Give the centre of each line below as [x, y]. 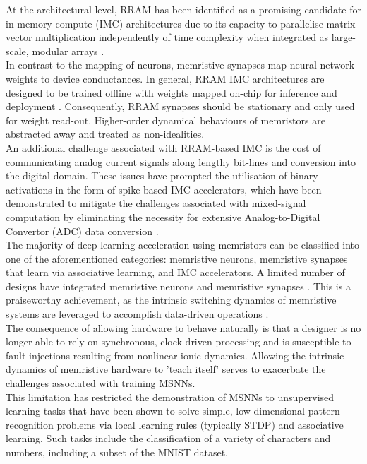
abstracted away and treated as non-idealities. [105, 134]
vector [19, 37]
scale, [17, 50]
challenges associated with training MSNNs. [101, 383]
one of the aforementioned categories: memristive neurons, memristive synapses [177, 258]
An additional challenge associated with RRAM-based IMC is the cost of [163, 147]
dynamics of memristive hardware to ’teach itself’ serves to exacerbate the [166, 369]
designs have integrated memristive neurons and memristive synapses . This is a [178, 286]
